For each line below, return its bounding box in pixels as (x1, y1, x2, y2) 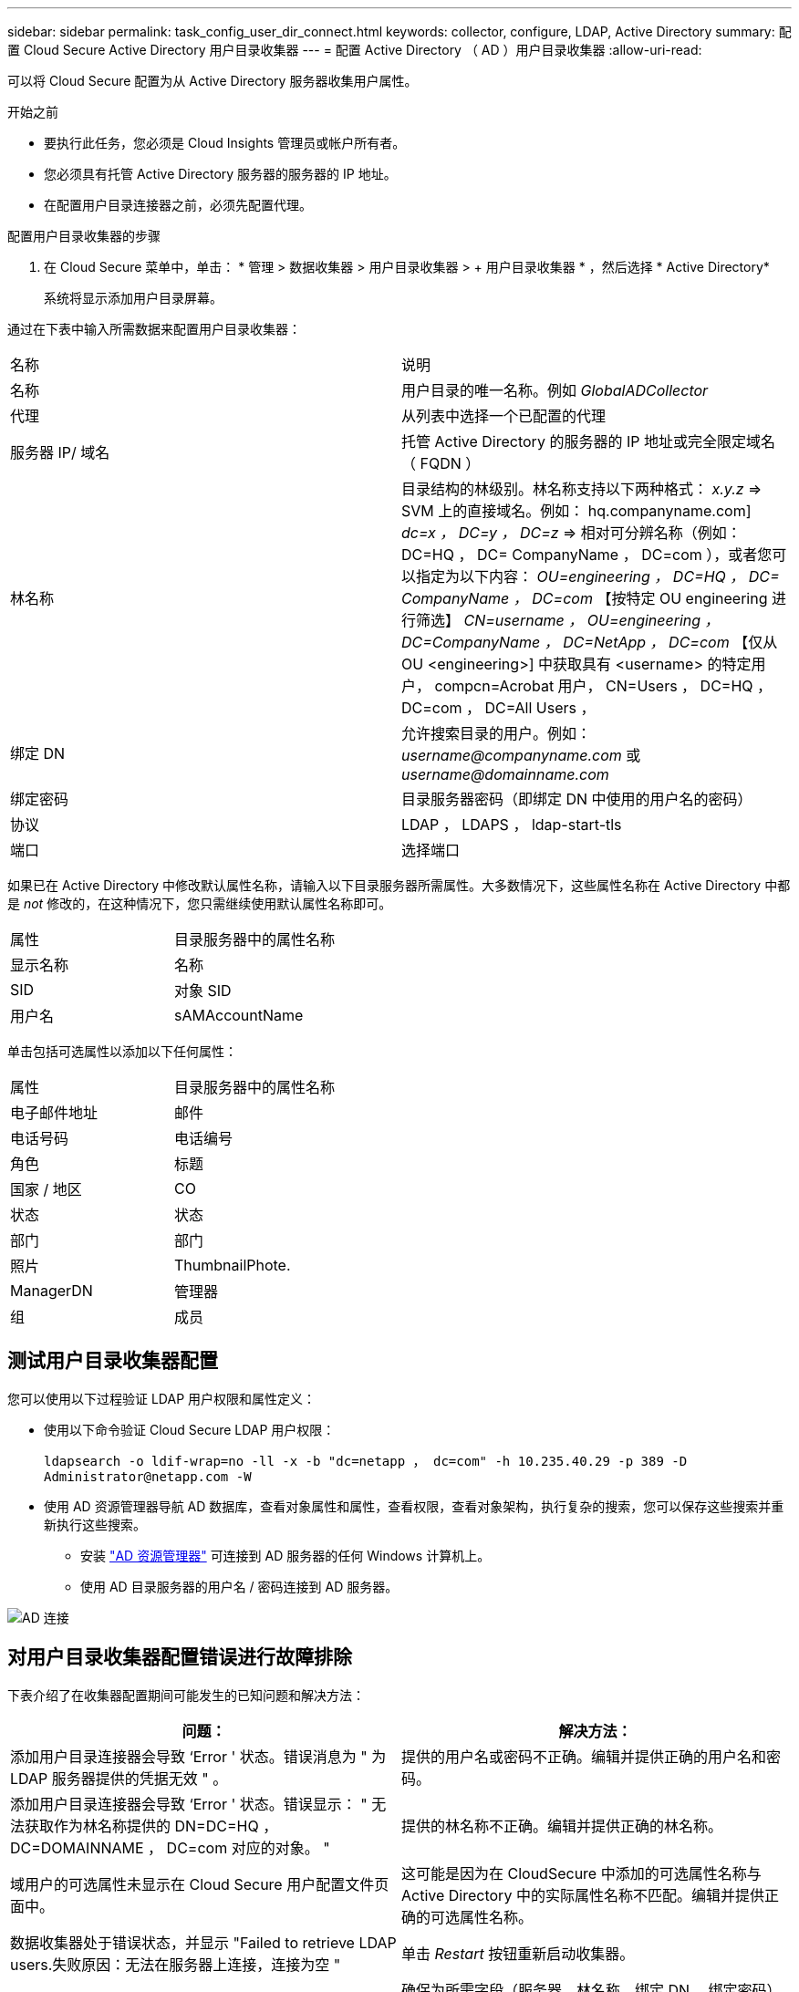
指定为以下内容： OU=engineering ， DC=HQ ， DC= (416, 567, 780, 586)
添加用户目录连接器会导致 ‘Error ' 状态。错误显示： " (10, 1794, 368, 1813)
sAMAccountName (174, 1006, 304, 1024)
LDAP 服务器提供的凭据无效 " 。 (10, 1769, 228, 1788)
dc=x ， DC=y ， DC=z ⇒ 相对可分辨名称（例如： (401, 524, 742, 542)
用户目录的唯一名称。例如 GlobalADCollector (401, 381, 709, 399)
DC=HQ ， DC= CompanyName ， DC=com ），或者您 (401, 545, 773, 564)
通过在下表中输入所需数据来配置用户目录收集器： (7, 321, 301, 337)
